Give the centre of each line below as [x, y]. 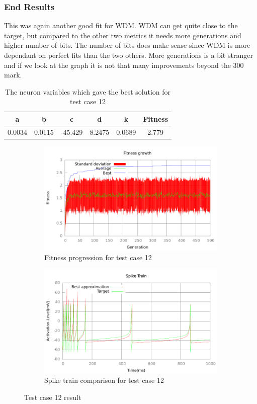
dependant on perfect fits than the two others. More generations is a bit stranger [128, 55]
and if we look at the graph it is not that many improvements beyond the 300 [124, 65]
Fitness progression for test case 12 [98, 257]
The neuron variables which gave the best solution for [88, 91]
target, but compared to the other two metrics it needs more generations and [123, 35]
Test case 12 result [53, 397]
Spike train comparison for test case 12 [104, 380]
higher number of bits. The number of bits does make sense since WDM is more [127, 45]
